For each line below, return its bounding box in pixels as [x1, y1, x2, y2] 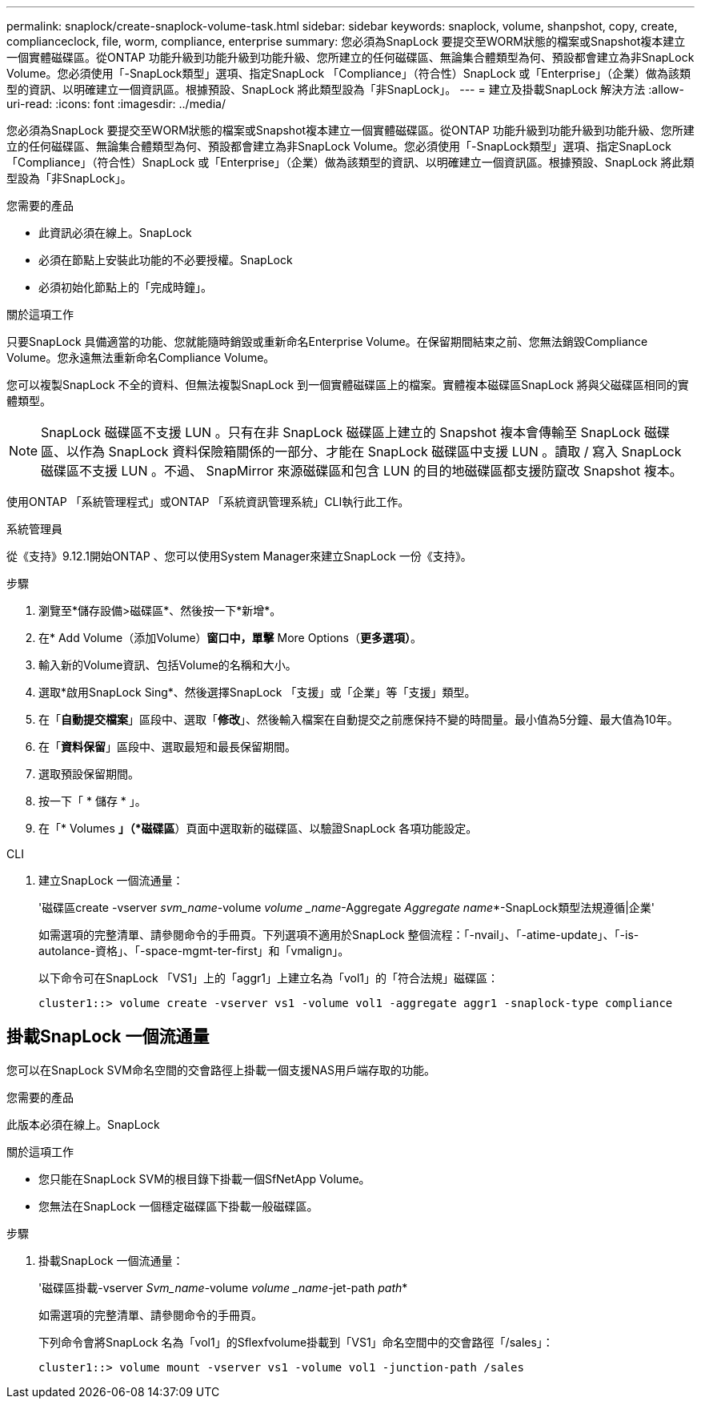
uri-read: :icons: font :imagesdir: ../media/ [6, 97, 226, 110]
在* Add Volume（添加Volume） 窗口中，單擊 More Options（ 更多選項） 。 [38, 631, 422, 644]
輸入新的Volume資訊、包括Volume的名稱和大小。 [38, 658, 297, 672]
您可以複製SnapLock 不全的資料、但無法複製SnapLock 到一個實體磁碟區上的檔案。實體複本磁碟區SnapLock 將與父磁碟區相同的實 [6, 378, 689, 391]
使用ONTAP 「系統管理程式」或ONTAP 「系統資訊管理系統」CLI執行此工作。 [6, 495, 410, 508]
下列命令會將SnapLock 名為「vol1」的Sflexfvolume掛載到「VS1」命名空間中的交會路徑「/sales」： [38, 1335, 554, 1349]
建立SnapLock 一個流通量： [38, 873, 184, 887]
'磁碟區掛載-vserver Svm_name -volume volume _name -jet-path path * [38, 1280, 408, 1295]
